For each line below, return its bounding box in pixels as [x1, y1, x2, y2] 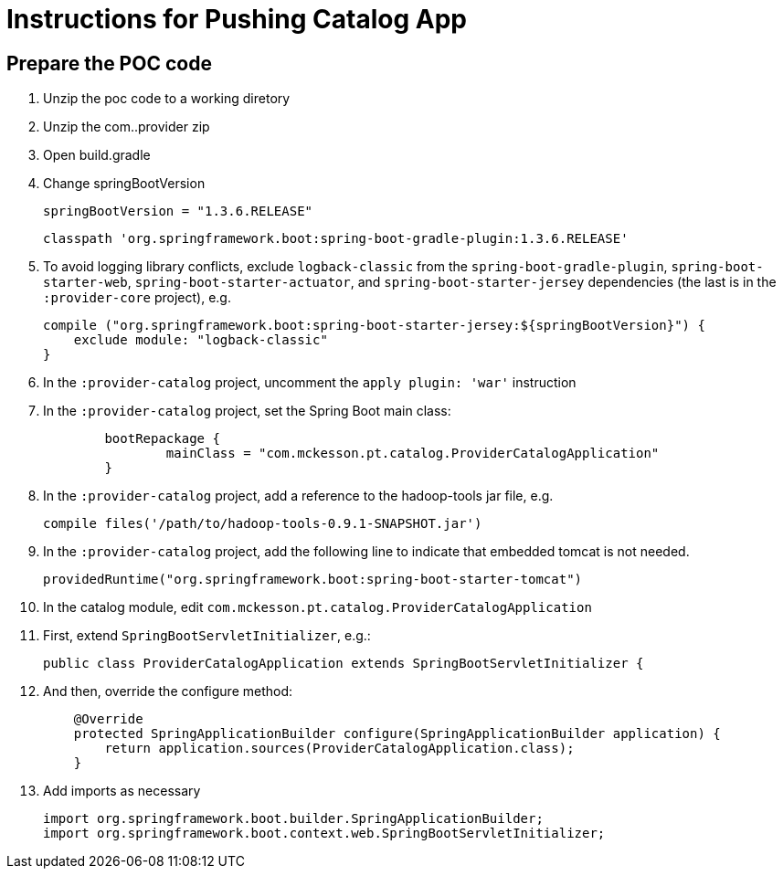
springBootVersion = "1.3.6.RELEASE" [43, 204, 313, 219]
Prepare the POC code [6, 51, 212, 75]
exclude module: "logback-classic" [73, 332, 328, 348]
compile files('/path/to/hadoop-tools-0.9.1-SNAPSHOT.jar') [43, 516, 482, 532]
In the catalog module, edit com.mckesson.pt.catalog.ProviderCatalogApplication [43, 599, 592, 616]
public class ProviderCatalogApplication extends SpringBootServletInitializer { [43, 656, 644, 671]
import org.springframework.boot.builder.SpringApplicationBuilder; [43, 811, 544, 827]
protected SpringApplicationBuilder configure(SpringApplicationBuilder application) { [73, 726, 721, 742]
